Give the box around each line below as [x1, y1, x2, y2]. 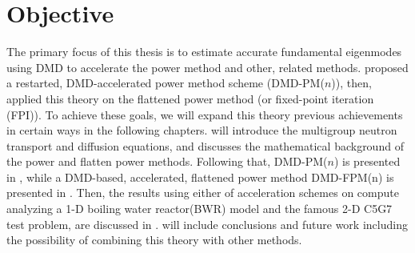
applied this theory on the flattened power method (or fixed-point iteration [6, 90, 374, 106]
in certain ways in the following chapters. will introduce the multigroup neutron [6, 122, 397, 139]
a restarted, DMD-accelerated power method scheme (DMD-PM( [6, 74, 325, 91]
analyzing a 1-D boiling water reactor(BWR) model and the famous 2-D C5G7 [6, 200, 393, 217]
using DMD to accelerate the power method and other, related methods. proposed [6, 58, 409, 75]
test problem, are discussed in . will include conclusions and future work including [6, 215, 408, 232]
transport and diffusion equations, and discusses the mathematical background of [6, 137, 404, 154]
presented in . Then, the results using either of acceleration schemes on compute [6, 184, 399, 201]
